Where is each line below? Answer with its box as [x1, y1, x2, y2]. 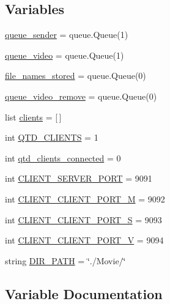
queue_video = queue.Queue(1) [5, 48, 124, 61]
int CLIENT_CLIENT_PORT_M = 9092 [5, 192, 165, 205]
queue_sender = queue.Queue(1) [5, 28, 128, 41]
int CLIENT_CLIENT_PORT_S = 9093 [5, 213, 162, 226]
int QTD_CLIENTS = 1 [5, 131, 98, 144]
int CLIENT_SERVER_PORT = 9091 [5, 172, 152, 185]
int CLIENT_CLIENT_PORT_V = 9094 [5, 234, 164, 247]
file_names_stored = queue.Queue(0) [5, 69, 146, 82]
